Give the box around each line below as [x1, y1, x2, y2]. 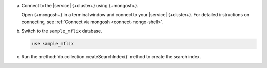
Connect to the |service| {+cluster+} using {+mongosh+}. [21, 3, 138, 8]
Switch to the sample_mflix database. [21, 28, 102, 34]
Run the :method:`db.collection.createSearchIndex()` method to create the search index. [21, 54, 201, 60]
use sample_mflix [32, 41, 74, 47]
